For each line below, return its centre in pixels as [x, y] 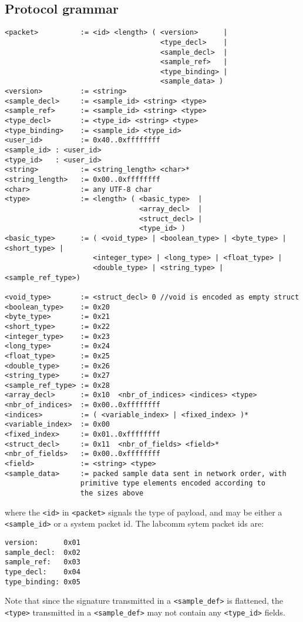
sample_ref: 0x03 [43, 562]
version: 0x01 [43, 543]
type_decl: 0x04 [43, 572]
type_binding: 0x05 [43, 582]
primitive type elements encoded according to [173, 483]
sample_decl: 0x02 [43, 552]
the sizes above [112, 493]
